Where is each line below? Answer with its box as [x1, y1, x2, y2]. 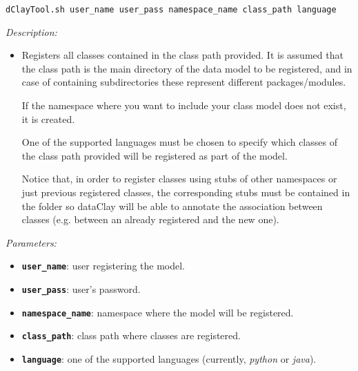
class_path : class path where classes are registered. [21, 328, 241, 343]
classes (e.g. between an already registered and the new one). [21, 212, 279, 227]
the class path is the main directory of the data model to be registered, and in [21, 61, 352, 75]
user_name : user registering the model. [21, 258, 185, 273]
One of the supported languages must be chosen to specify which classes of [21, 135, 337, 149]
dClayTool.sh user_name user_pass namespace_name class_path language [6, 5, 337, 15]
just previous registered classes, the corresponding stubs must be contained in [21, 185, 350, 199]
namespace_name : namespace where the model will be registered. [21, 305, 294, 319]
